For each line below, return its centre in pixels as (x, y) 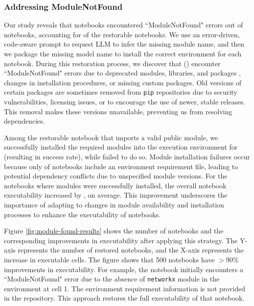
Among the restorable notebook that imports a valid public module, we (111, 137)
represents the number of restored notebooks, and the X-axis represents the (131, 250)
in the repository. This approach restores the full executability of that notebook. (124, 298)
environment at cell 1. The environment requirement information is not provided (125, 288)
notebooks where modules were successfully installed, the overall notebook (115, 185)
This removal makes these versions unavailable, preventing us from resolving (118, 111)
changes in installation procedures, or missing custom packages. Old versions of (123, 82)
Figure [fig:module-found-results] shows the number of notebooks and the (114, 231)
